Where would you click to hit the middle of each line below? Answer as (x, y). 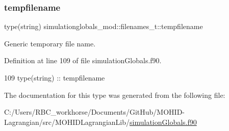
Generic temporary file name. (50, 43)
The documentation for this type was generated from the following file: (115, 95)
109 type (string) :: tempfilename (55, 77)
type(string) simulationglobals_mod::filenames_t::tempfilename (104, 26)
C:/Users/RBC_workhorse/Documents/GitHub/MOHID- (95, 112)
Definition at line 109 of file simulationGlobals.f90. (83, 60)
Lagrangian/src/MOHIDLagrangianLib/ (67, 122)
